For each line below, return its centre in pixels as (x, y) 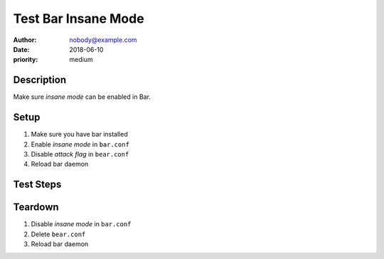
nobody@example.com (103, 40)
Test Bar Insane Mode (79, 18)
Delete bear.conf (58, 234)
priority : (26, 60)
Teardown (36, 207)
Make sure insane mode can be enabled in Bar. (82, 97)
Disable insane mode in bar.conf (81, 224)
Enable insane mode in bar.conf (80, 144)
